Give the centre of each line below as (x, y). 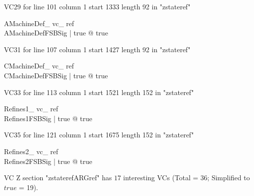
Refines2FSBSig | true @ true (48, 161)
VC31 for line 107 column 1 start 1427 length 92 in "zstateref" (97, 49)
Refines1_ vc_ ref (31, 109)
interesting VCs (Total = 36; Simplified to (186, 178)
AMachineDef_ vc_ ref (39, 23)
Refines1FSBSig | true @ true (48, 118)
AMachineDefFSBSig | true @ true (56, 33)
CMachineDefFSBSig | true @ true (56, 75)
